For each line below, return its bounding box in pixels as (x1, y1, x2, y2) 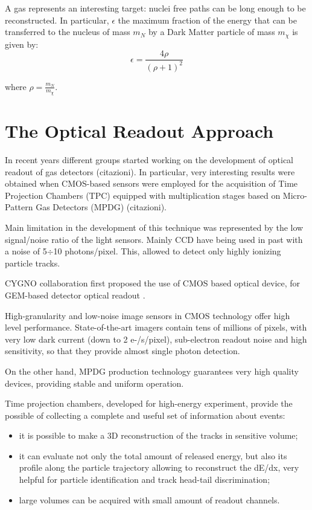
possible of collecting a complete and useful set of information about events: (5, 408, 285, 421)
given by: (5, 37, 39, 50)
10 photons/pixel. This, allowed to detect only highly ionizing (53, 245, 281, 257)
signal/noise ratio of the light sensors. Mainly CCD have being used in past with (5, 233, 303, 245)
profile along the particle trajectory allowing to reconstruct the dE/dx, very (19, 461, 299, 474)
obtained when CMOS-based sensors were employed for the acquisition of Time (5, 177, 298, 190)
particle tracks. (5, 256, 60, 269)
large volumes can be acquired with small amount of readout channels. (19, 493, 280, 506)
